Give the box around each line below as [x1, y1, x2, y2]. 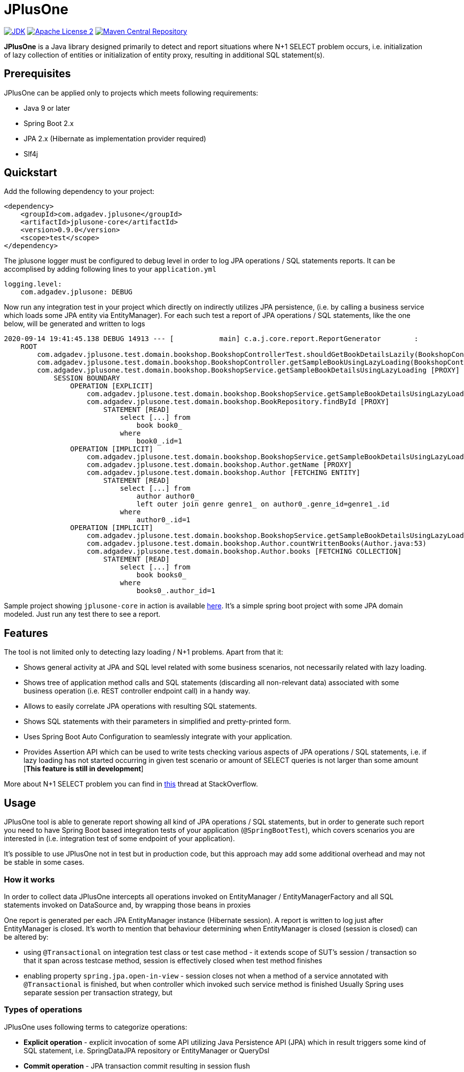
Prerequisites [4, 67, 71, 80]
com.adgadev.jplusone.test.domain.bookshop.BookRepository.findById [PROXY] [87, 398, 389, 406]
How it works [4, 874, 55, 884]
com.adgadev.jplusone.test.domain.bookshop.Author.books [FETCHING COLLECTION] [87, 547, 402, 556]
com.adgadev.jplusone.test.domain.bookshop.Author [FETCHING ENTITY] [87, 469, 360, 477]
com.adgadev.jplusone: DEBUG [20, 288, 133, 296]
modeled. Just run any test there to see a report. [4, 610, 161, 619]
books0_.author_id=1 [136, 587, 215, 595]
